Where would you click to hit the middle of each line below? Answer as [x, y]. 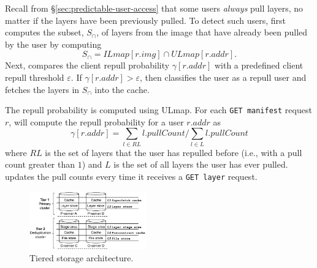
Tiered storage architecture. [82, 258]
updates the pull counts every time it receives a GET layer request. [131, 176]
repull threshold [35, 77]
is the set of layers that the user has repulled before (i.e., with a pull [174, 152]
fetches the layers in [42, 89]
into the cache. [122, 89]
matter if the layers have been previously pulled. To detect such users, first [145, 20]
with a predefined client [259, 65]
